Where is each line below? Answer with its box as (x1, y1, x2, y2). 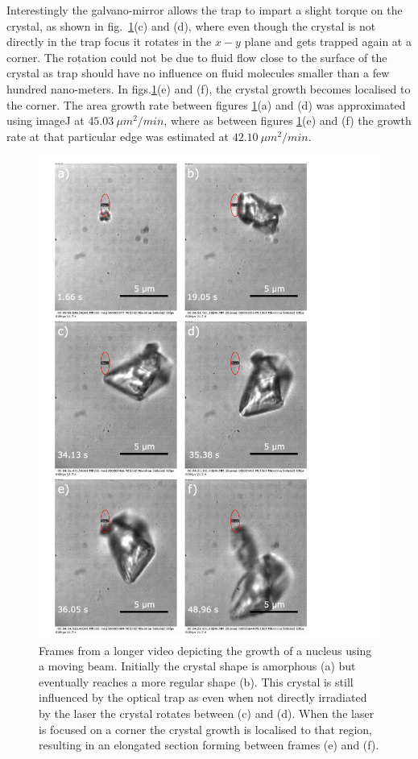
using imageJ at (6, 112, 85, 129)
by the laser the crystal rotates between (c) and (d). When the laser (39, 705, 375, 721)
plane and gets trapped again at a (244, 33, 412, 50)
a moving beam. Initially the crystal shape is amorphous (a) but (39, 657, 356, 674)
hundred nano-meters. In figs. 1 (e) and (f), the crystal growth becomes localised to (6, 80, 411, 97)
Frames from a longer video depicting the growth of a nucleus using (39, 641, 372, 658)
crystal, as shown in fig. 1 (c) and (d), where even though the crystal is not (6, 17, 376, 34)
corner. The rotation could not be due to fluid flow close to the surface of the (6, 48, 387, 65)
